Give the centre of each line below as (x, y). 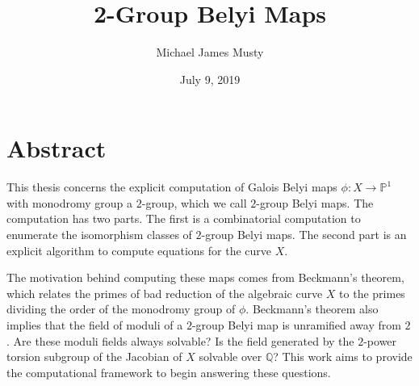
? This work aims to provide (343, 357)
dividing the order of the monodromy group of (121, 309)
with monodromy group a (70, 202)
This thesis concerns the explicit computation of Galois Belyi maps (172, 187)
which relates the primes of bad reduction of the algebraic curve (165, 293)
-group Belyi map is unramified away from (296, 325)
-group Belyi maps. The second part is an (304, 235)
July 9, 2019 (210, 79)
